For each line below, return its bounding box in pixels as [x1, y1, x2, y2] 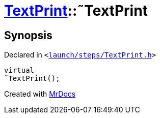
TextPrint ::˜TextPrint [4, 2, 148, 19]
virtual [4, 66, 35, 75]
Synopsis [4, 28, 52, 42]
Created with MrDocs [4, 90, 76, 99]
